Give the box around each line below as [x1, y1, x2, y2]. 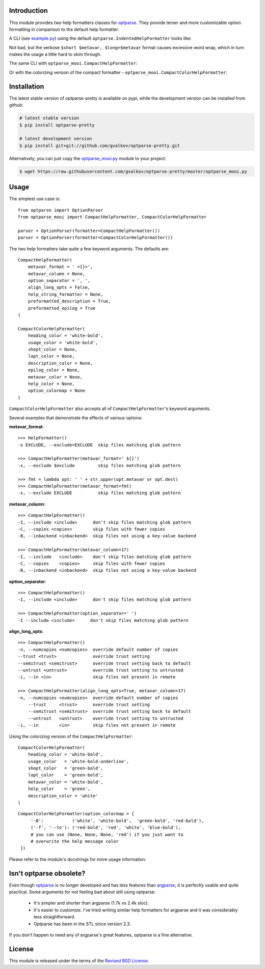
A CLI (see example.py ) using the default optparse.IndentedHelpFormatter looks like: [9, 35, 192, 41]
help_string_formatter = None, [27, 292, 104, 297]
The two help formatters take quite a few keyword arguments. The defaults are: [9, 246, 169, 252]
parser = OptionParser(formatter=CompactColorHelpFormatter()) [18, 235, 173, 240]
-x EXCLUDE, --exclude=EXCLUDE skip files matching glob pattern [18, 442, 181, 447]
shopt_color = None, [27, 347, 78, 352]
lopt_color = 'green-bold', [27, 772, 104, 778]
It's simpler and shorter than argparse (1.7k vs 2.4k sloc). [33, 900, 149, 906]
